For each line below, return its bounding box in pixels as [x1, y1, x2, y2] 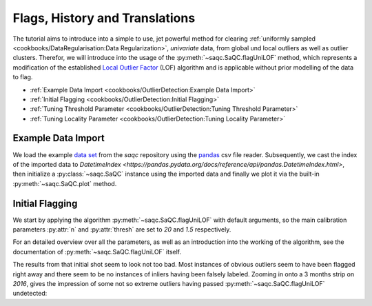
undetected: [12, 289, 48, 298]
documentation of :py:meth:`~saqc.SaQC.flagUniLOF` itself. [12, 247, 182, 256]
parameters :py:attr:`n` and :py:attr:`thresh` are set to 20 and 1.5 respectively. [12, 225, 231, 234]
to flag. [12, 73, 33, 81]
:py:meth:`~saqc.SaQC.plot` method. [12, 179, 117, 187]
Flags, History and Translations [12, 10, 196, 25]
